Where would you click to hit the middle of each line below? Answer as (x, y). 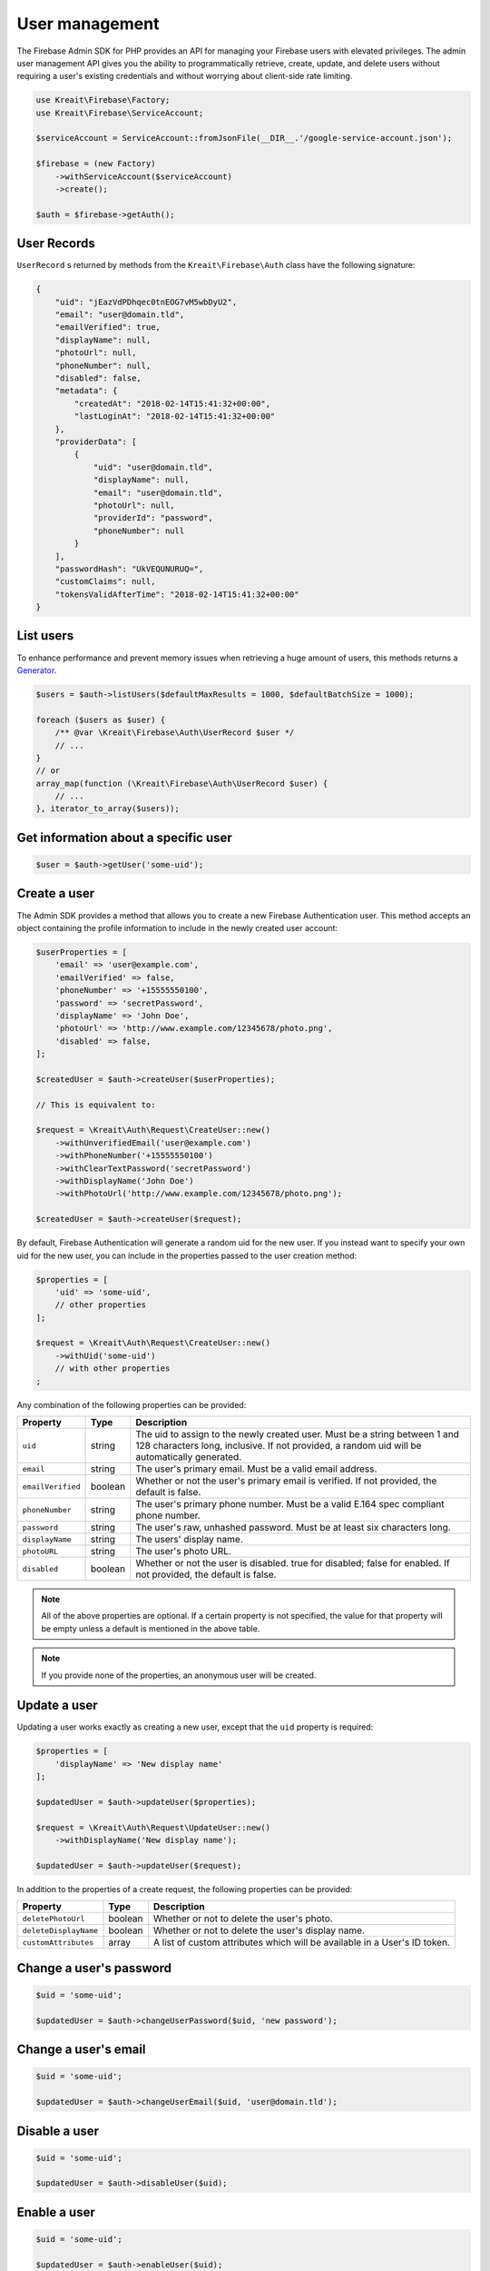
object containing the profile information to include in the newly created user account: (177, 927)
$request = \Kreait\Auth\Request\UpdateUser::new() (153, 1827)
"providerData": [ (96, 442)
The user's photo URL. (183, 1551)
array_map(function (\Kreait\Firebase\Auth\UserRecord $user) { (182, 783)
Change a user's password (94, 1968)
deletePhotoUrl (54, 1918)
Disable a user (58, 2131)
